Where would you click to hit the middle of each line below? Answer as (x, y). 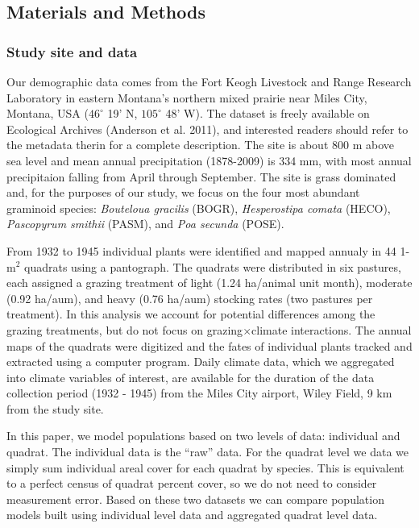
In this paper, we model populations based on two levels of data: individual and (203, 436)
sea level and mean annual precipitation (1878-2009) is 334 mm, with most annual (209, 160)
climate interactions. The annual (332, 329)
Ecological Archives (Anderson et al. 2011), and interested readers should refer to (207, 129)
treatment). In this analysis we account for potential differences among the (191, 314)
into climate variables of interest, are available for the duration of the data (191, 377)
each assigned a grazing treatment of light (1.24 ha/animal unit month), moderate (209, 283)
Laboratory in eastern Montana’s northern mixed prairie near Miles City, (187, 97)
